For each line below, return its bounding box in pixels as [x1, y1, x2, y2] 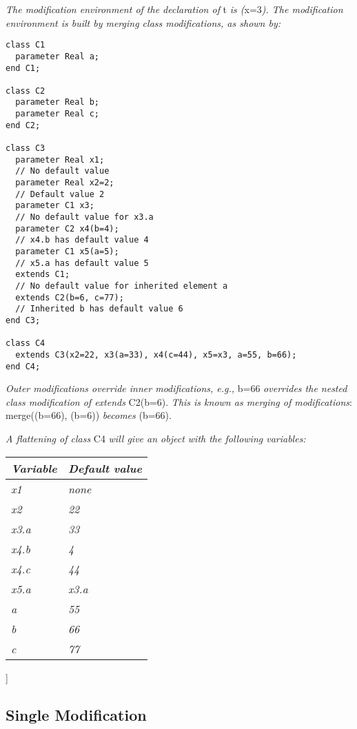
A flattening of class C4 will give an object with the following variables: [6, 431, 306, 445]
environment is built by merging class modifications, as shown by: [6, 15, 280, 30]
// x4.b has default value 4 [15, 235, 149, 245]
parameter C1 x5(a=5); [15, 247, 119, 256]
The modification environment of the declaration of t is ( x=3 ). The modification [6, 2, 343, 16]
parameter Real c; [15, 109, 100, 119]
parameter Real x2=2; [15, 178, 114, 188]
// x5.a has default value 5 [15, 258, 149, 268]
